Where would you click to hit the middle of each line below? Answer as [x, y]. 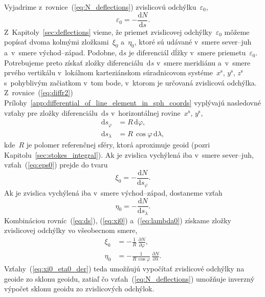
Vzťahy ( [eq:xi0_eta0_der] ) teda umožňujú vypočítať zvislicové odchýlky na [124, 268]
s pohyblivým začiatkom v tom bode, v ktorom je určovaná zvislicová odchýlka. [130, 82]
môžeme [237, 31]
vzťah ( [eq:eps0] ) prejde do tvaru [56, 165]
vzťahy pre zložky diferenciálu [51, 112]
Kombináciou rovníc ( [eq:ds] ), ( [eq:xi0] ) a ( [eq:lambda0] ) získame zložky [118, 220]
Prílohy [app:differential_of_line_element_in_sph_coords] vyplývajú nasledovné [132, 103]
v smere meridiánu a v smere [203, 62]
